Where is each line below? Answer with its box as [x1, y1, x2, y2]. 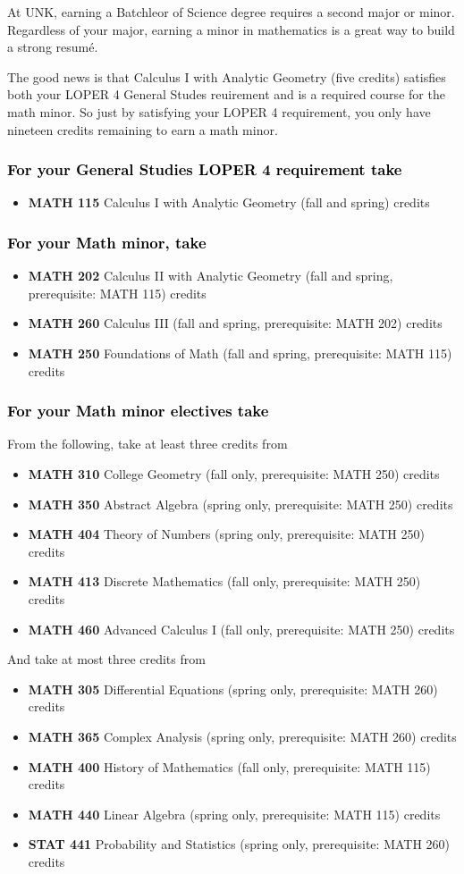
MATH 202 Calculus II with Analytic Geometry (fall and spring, [28, 266, 393, 285]
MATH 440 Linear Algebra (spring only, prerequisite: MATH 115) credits [28, 804, 441, 823]
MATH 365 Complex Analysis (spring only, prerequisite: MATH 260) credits [28, 727, 457, 745]
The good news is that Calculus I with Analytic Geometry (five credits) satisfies [7, 67, 446, 86]
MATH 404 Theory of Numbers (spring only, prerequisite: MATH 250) [28, 525, 425, 543]
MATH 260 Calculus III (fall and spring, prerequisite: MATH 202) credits [28, 314, 443, 332]
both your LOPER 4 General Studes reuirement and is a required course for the [7, 85, 445, 104]
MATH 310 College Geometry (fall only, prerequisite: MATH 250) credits [28, 464, 440, 483]
